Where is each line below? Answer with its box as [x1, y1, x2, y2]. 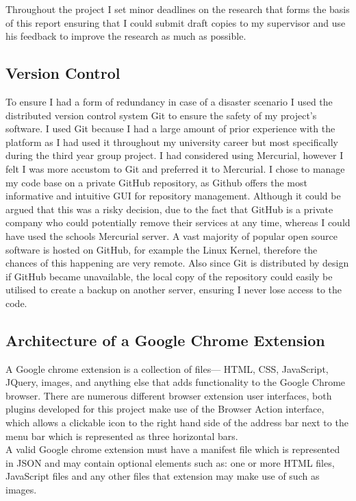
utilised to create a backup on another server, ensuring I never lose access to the [5, 282, 342, 297]
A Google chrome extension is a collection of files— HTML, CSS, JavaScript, [5, 361, 329, 376]
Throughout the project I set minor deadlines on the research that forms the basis [5, 2, 350, 16]
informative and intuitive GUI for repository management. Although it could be [5, 188, 341, 203]
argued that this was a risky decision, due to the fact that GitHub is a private [5, 201, 333, 216]
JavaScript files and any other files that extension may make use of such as [5, 469, 320, 483]
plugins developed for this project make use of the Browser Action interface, [5, 402, 325, 416]
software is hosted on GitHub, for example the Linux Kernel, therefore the [5, 242, 318, 256]
